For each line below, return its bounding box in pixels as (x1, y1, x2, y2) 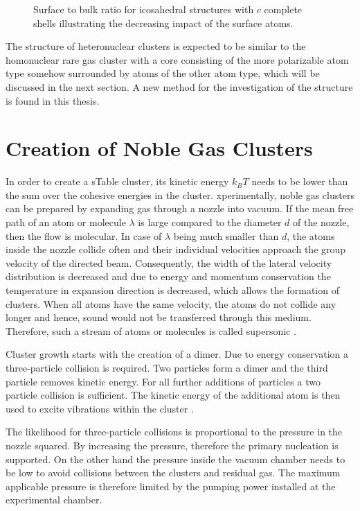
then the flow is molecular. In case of (6, 228, 162, 243)
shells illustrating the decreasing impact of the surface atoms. (33, 15, 294, 30)
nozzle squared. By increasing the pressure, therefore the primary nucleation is (6, 438, 339, 452)
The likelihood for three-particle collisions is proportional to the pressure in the (6, 424, 343, 439)
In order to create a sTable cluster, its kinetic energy (6, 174, 229, 189)
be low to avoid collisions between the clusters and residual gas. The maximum (6, 465, 341, 480)
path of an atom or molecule (6, 215, 126, 229)
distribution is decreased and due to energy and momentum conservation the (6, 269, 331, 284)
